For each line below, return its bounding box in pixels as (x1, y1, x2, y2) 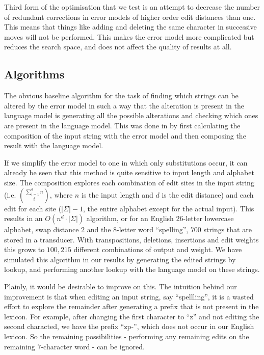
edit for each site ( (4, 203, 62, 213)
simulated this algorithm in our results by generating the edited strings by (4, 254, 236, 264)
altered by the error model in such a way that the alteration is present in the (4, 100, 245, 111)
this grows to (4, 244, 45, 255)
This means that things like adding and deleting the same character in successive (4, 21, 257, 32)
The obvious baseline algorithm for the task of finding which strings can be (4, 90, 239, 101)
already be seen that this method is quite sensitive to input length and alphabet (4, 167, 254, 178)
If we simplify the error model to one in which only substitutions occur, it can (4, 157, 248, 168)
